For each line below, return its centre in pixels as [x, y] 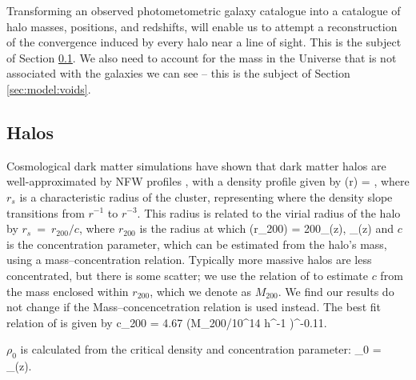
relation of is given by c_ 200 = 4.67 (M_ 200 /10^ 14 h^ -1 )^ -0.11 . [167, 322]
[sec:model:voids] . [49, 88]
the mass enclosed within [68, 291]
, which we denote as [200, 291]
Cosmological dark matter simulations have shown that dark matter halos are [196, 165]
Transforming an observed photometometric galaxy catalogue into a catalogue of [204, 10]
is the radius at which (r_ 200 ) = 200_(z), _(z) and [266, 228]
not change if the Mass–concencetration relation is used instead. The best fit [194, 307]
